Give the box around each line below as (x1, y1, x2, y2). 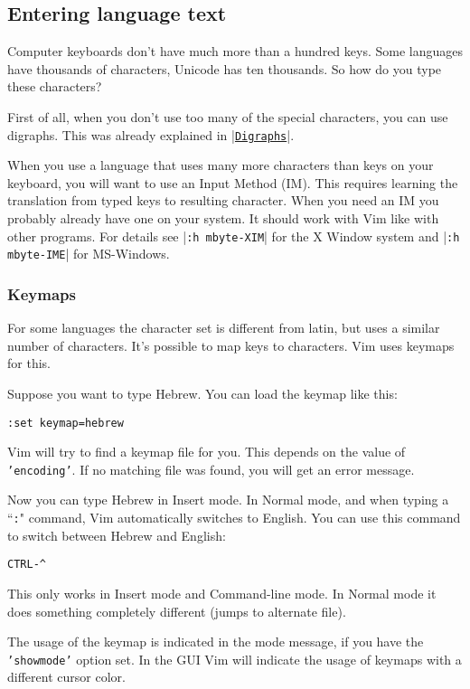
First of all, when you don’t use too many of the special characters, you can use (7, 107, 448, 126)
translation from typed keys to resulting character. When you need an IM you (7, 191, 439, 210)
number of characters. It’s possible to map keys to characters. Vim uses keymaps (7, 335, 455, 354)
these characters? (7, 77, 102, 96)
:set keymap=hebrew (7, 416, 124, 429)
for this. (7, 354, 51, 373)
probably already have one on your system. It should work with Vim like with (7, 209, 439, 228)
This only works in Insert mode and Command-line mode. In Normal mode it (7, 583, 437, 602)
